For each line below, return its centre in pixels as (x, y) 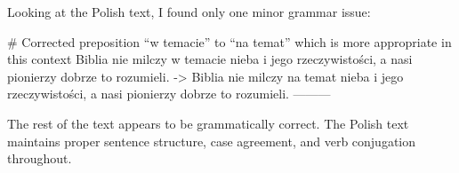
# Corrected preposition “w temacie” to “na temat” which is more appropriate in (229, 41)
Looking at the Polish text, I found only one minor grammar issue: (189, 12)
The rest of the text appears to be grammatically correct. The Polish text (208, 123)
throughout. (40, 158)
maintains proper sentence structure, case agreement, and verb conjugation (212, 141)
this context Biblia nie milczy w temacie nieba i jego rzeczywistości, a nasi (210, 59)
